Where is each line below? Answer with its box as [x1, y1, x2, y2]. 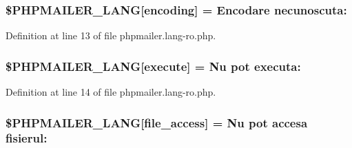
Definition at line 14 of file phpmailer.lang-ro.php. [6, 85, 216, 99]
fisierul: [6, 129, 48, 147]
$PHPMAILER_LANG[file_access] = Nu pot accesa [6, 114, 308, 131]
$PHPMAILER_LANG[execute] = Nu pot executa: [6, 57, 301, 74]
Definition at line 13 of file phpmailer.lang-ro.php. [6, 28, 216, 43]
